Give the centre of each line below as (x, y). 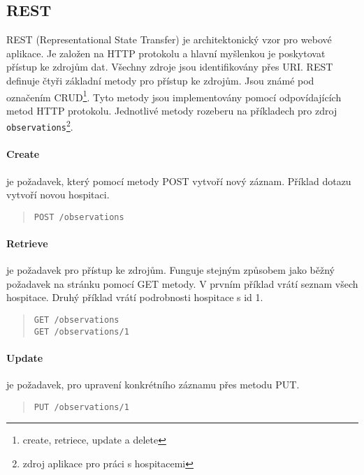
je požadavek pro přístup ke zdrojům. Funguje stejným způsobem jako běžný (170, 270)
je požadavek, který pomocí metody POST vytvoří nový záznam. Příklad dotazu (179, 181)
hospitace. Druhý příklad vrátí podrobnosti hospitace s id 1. (135, 297)
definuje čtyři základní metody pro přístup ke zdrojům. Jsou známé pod (160, 80)
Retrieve (27, 243)
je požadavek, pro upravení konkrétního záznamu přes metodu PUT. (153, 385)
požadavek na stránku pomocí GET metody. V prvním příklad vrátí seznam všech (182, 283)
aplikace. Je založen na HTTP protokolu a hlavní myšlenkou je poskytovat (166, 53)
